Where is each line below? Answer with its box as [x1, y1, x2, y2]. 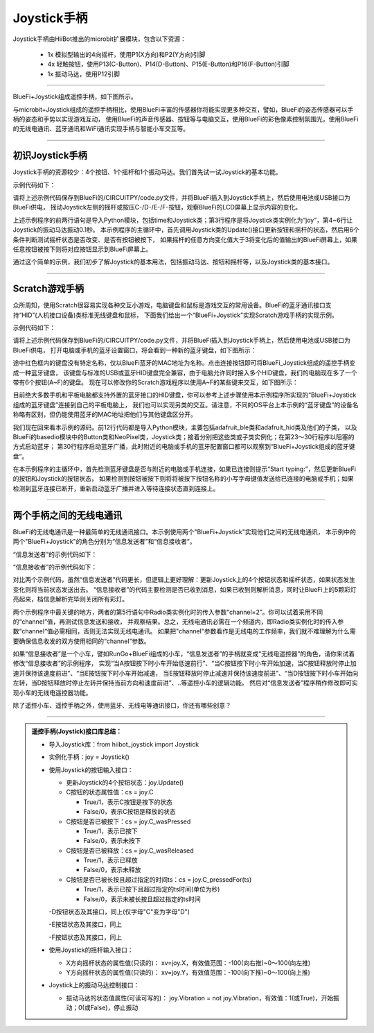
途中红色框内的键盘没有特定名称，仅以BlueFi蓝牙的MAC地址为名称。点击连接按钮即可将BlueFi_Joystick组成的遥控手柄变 [12, 359, 356, 367]
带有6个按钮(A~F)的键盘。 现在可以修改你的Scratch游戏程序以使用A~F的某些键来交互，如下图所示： [12, 378, 299, 386]
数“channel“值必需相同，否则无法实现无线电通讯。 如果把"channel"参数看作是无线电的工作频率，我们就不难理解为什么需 [12, 627, 356, 635]
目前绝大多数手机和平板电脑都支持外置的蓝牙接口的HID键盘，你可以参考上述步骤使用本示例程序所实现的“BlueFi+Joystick [12, 391, 357, 399]
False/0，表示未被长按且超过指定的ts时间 [83, 895, 201, 903]
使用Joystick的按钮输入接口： [48, 765, 134, 774]
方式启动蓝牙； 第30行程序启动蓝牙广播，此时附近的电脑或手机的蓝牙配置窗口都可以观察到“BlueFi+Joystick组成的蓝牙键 [12, 443, 355, 451]
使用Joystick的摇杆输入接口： [48, 946, 134, 954]
